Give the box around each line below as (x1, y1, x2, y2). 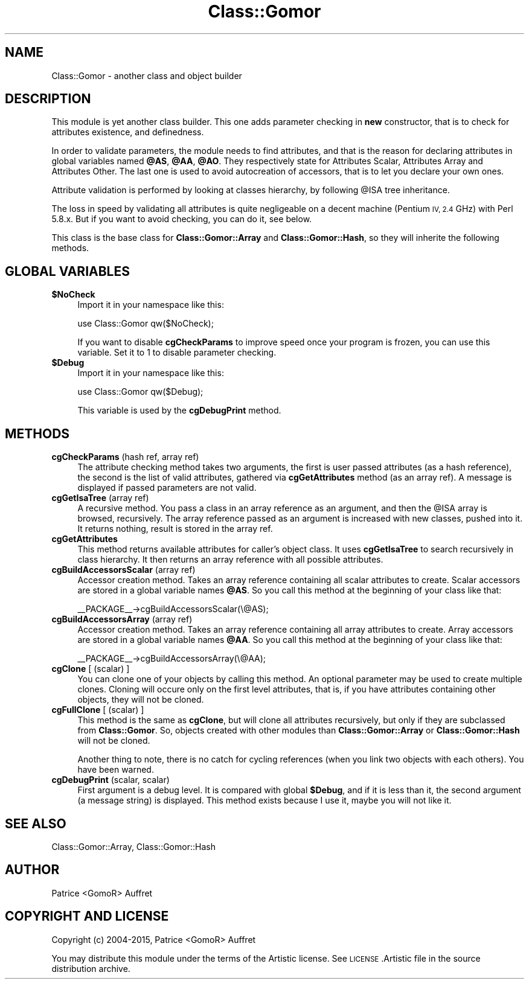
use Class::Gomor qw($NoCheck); (77, 318, 214, 329)
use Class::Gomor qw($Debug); (77, 386, 204, 397)
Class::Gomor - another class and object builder (51, 70, 242, 81)
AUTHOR (5, 862, 60, 878)
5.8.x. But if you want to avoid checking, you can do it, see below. (51, 214, 312, 225)
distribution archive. (51, 963, 130, 974)
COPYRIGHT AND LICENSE (5, 909, 169, 924)
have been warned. (77, 764, 154, 775)
